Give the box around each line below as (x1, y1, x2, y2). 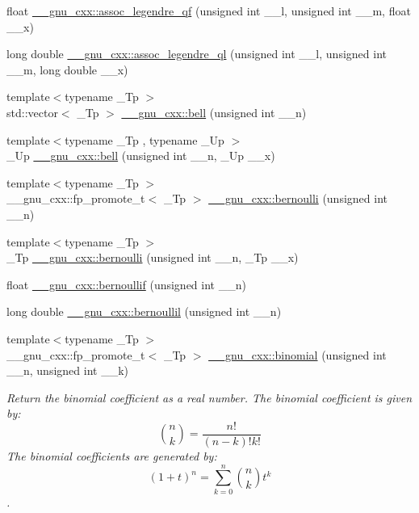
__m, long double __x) (6, 61, 128, 78)
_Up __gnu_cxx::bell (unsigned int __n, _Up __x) (6, 147, 275, 164)
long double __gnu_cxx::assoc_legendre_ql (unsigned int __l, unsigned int (6, 45, 387, 62)
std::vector (6, 103, 58, 120)
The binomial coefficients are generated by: (6, 447, 217, 464)
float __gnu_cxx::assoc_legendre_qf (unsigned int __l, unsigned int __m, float (6, 2, 411, 19)
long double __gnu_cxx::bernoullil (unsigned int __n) (6, 303, 282, 320)
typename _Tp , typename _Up (65, 131, 224, 148)
